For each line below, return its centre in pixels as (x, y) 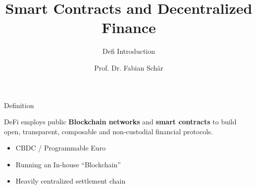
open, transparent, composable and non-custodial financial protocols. (108, 131)
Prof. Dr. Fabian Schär (129, 67)
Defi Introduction (129, 51)
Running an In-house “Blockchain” (68, 164)
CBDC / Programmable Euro (61, 148)
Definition (19, 105)
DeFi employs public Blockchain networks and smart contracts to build (120, 122)
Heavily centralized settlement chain (71, 181)
